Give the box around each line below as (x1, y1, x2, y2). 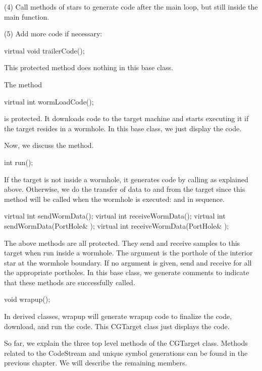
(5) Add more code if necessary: (4, 28, 102, 39)
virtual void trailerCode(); (4, 45, 85, 56)
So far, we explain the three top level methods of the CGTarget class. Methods (4, 338, 248, 348)
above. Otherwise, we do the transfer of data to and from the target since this (4, 184, 245, 194)
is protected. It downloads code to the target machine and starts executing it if (4, 113, 249, 124)
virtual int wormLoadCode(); (4, 96, 94, 107)
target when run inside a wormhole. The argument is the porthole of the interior (4, 247, 253, 258)
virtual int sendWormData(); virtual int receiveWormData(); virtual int (4, 210, 226, 221)
